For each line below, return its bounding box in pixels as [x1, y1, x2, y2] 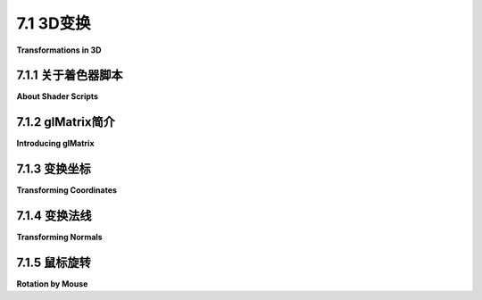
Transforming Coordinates [16, 185, 118, 196]
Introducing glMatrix [16, 138, 95, 149]
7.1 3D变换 [16, 13, 91, 33]
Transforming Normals [16, 232, 103, 243]
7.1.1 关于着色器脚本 [16, 68, 123, 83]
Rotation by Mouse [16, 279, 88, 289]
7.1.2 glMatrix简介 [16, 114, 115, 129]
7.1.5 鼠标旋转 [16, 254, 91, 270]
